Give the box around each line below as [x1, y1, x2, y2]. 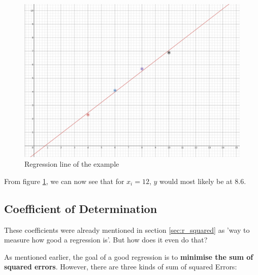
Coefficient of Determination [4, 200, 157, 216]
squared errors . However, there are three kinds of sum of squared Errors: [4, 261, 237, 272]
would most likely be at [159, 175, 233, 186]
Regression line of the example [24, 159, 119, 169]
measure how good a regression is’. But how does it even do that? [4, 234, 208, 245]
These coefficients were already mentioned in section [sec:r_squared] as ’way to [4, 224, 250, 235]
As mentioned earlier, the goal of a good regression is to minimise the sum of [4, 251, 253, 262]
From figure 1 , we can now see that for [4, 175, 124, 186]
